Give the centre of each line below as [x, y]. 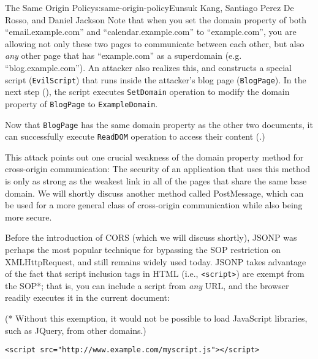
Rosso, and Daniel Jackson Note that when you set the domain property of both [156, 19]
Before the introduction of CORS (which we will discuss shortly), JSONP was [151, 237]
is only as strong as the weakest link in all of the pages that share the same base [156, 181]
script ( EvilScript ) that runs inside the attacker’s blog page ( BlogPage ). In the [156, 79]
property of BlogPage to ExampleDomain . [81, 103]
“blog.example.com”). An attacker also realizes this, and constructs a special [148, 67]
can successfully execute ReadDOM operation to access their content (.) [135, 136]
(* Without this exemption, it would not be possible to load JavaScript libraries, [156, 318]
